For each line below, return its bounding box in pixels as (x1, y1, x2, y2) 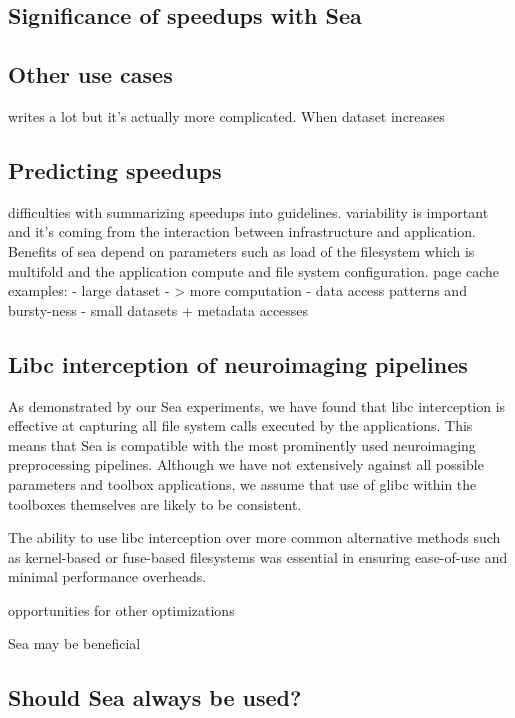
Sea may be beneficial (8, 633, 141, 654)
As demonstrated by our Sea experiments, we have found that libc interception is (8, 395, 506, 416)
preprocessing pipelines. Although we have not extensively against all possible (8, 454, 484, 475)
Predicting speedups (8, 154, 222, 185)
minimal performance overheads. (8, 566, 207, 587)
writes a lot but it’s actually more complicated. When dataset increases (8, 105, 445, 126)
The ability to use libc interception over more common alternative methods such (8, 527, 501, 548)
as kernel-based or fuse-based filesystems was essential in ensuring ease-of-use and (8, 546, 508, 567)
